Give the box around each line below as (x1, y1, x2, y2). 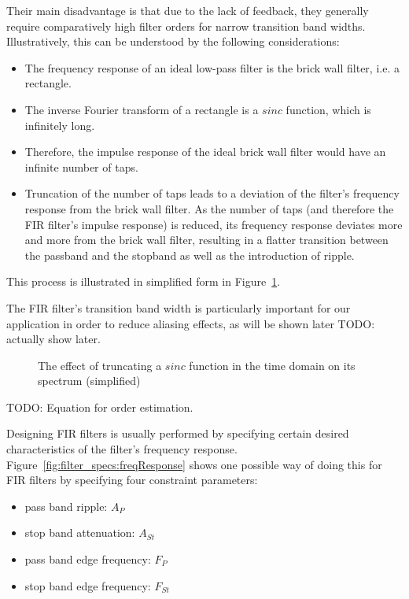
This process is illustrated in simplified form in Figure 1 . (6, 273, 281, 290)
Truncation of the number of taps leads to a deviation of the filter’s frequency (24, 185, 400, 202)
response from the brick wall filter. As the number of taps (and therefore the (24, 200, 394, 216)
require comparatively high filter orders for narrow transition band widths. (6, 17, 366, 34)
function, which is (286, 101, 371, 117)
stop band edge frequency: (24, 577, 151, 593)
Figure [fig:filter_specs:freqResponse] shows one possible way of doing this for (6, 456, 382, 472)
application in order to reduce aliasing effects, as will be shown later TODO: (6, 315, 375, 331)
